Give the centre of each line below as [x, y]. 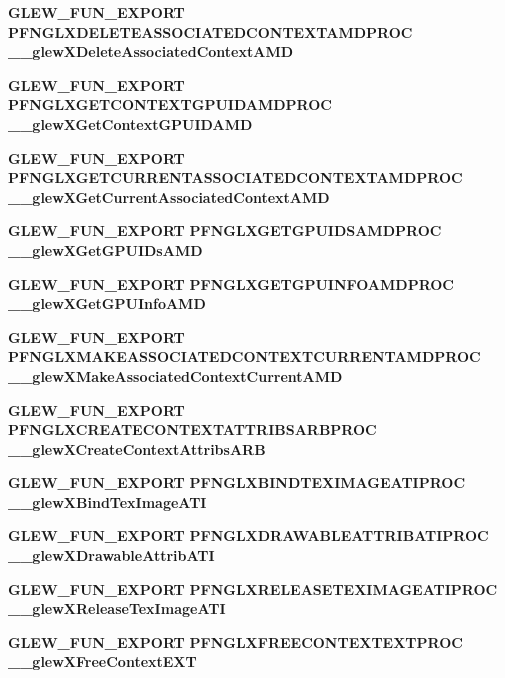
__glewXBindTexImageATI [107, 501]
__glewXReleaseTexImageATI [117, 608]
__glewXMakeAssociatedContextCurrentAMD [175, 375]
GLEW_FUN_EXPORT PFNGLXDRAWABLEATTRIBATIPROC [248, 535]
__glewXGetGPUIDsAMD [105, 249]
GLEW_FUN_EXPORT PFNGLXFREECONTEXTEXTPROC [235, 641]
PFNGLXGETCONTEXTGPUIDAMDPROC [170, 104]
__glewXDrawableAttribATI [111, 555]
